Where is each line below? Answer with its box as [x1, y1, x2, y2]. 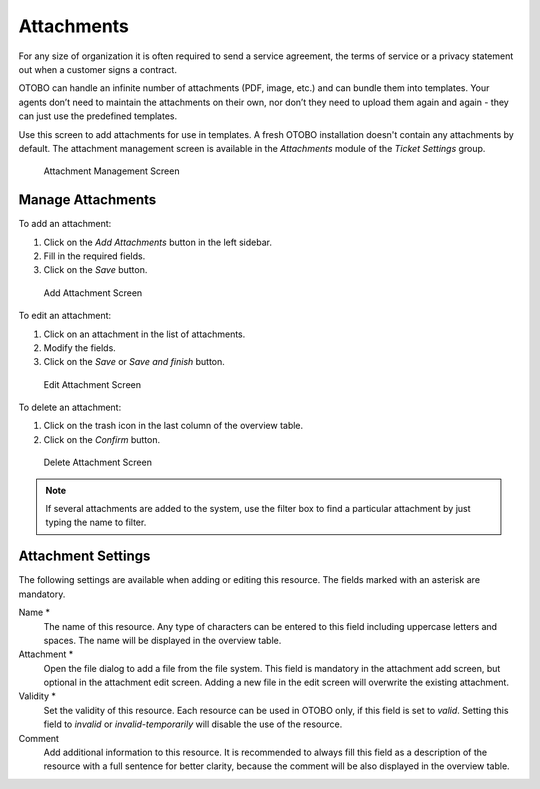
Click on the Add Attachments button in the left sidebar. [43, 236, 272, 248]
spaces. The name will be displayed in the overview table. [43, 634, 282, 646]
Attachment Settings [18, 548, 151, 565]
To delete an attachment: [18, 401, 122, 414]
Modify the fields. [43, 341, 117, 354]
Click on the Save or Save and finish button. [43, 356, 225, 368]
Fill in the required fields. [43, 250, 146, 262]
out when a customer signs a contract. [18, 63, 177, 75]
